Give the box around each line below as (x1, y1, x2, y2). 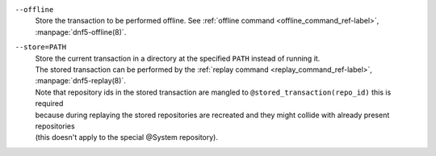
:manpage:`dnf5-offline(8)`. (35, 27, 127, 36)
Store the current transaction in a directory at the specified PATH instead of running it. (35, 53, 321, 63)
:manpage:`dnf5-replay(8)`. (35, 76, 127, 86)
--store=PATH (15, 43, 67, 52)
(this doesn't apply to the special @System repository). (35, 133, 218, 142)
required (35, 99, 64, 108)
